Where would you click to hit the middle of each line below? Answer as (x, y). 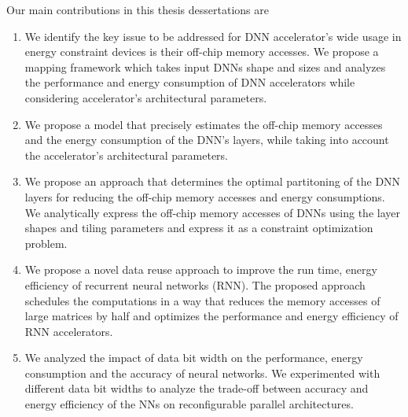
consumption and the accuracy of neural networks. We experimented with (202, 373)
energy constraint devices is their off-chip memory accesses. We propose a (202, 52)
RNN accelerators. (69, 331)
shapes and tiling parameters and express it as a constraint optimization (199, 228)
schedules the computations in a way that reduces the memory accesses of (202, 300)
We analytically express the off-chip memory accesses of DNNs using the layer (212, 212)
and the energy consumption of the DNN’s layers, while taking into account (207, 140)
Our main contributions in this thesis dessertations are (138, 9)
